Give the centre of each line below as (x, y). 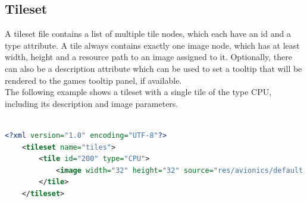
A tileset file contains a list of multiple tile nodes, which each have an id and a (148, 34)
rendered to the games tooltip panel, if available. (93, 80)
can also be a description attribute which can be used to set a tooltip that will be (153, 68)
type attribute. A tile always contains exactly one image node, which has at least (152, 45)
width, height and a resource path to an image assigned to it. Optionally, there (148, 57)
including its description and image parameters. (92, 103)
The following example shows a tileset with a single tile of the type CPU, (138, 92)
